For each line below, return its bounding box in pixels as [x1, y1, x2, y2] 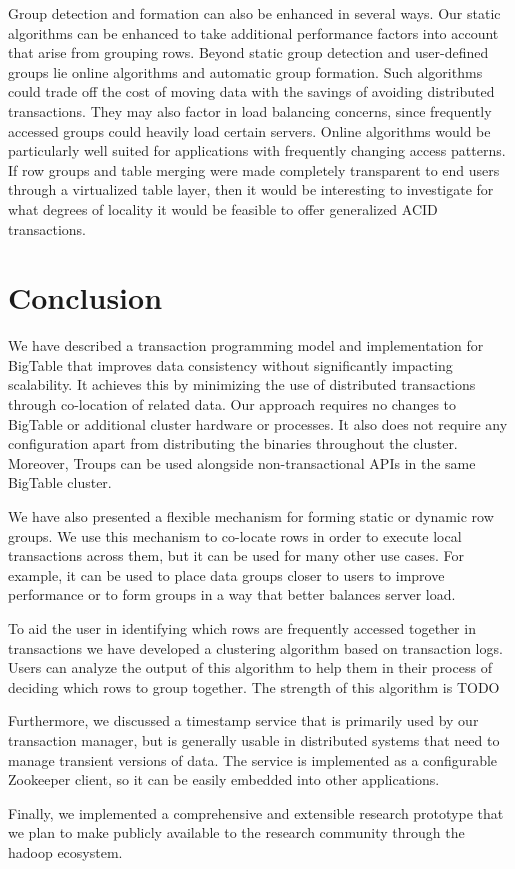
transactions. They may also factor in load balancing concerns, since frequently [8, 100, 492, 121]
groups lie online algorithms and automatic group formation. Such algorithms [8, 61, 483, 82]
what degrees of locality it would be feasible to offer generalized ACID [8, 198, 438, 219]
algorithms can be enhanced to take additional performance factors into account [8, 22, 499, 43]
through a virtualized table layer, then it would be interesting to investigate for [8, 179, 494, 200]
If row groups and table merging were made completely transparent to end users [8, 159, 500, 180]
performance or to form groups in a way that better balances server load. [8, 584, 456, 605]
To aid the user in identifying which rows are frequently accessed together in [8, 617, 476, 638]
